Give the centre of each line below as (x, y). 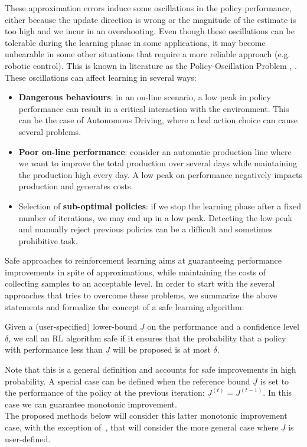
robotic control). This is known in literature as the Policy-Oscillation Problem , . (151, 65)
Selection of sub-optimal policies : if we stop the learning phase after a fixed (160, 206)
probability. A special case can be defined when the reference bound (128, 381)
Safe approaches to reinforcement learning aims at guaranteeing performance (143, 260)
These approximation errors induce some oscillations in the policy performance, (148, 8)
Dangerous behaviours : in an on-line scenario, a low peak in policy (145, 97)
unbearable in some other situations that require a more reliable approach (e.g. (148, 54)
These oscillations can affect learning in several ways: (101, 77)
